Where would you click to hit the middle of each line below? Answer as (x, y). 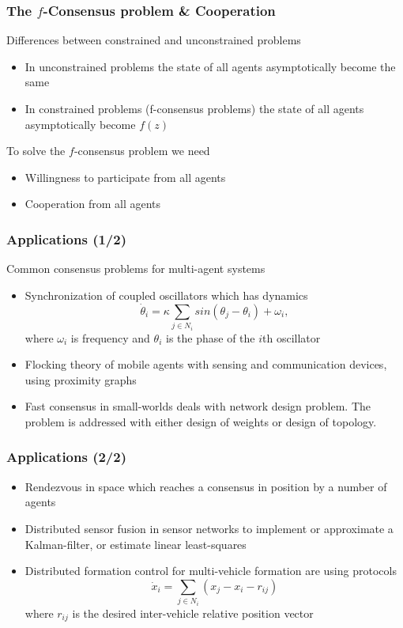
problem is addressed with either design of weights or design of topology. (201, 421)
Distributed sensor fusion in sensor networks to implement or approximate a (209, 528)
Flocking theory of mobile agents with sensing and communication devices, (206, 364)
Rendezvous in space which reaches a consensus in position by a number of (206, 486)
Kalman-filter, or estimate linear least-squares (136, 544)
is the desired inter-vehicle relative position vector (193, 613)
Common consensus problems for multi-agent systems (136, 269)
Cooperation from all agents (93, 204)
